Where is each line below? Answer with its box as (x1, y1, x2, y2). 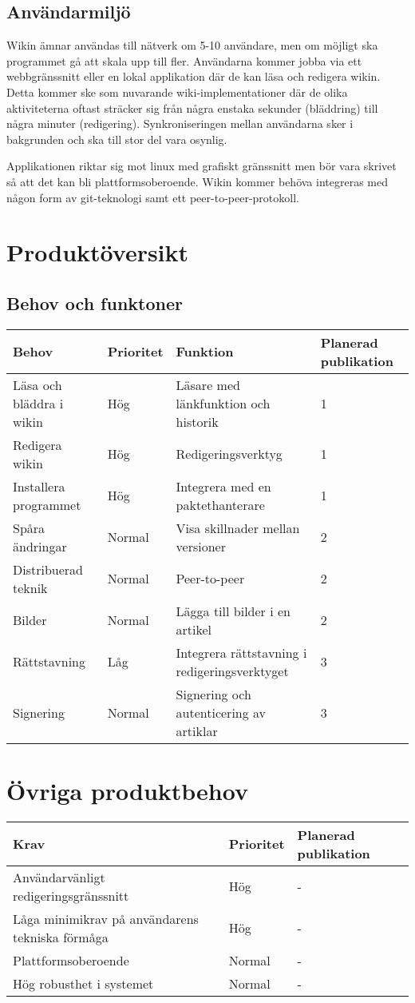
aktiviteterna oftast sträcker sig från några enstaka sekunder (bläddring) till (6, 99, 378, 116)
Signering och (176, 684, 251, 703)
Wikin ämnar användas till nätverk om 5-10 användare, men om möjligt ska (6, 37, 378, 54)
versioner (176, 536, 226, 555)
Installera (13, 476, 65, 496)
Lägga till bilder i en (176, 601, 290, 620)
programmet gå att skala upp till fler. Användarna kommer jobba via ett (6, 52, 362, 69)
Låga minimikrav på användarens (13, 909, 199, 928)
